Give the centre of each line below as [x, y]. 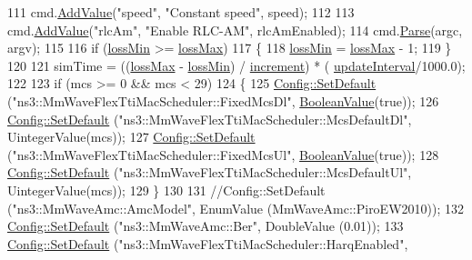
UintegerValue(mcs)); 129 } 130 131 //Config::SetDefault [166, 190]
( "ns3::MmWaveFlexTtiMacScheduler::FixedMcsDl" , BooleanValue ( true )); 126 [223, 100]
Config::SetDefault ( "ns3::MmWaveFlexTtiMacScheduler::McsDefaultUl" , [210, 172]
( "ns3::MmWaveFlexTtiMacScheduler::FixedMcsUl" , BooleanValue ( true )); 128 [223, 154]
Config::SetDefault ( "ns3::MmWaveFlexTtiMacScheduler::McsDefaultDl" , [210, 119]
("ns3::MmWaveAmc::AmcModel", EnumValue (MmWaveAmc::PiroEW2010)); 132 [236, 208]
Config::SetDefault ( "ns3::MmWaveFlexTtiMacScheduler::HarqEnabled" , [208, 243]
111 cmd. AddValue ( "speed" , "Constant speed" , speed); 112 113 [181, 12]
